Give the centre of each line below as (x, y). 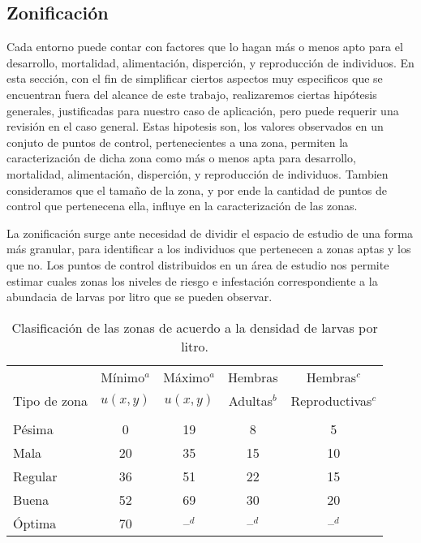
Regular (35, 476)
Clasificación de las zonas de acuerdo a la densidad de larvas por (195, 327)
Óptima (35, 523)
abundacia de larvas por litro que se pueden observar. (140, 297)
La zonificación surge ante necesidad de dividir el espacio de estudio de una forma (210, 233)
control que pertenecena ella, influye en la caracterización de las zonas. (182, 206)
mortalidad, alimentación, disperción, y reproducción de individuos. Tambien (198, 173)
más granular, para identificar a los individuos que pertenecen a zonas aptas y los (209, 249)
